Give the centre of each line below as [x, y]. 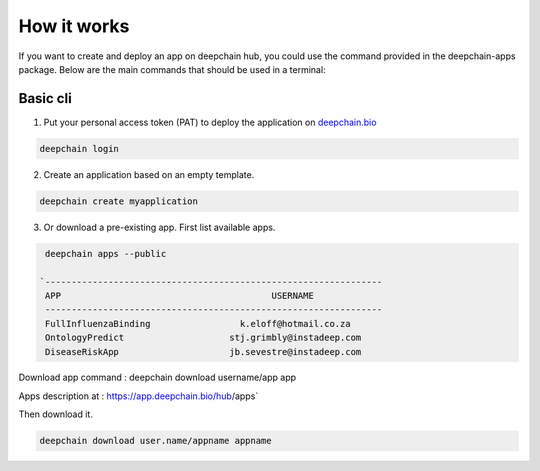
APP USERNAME [179, 295]
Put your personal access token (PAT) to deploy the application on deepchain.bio [210, 122]
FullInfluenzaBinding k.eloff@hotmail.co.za [198, 323]
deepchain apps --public [106, 253]
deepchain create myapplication [119, 201]
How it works [74, 26]
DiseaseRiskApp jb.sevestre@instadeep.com [203, 351]
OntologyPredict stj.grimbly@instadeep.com [203, 338]
